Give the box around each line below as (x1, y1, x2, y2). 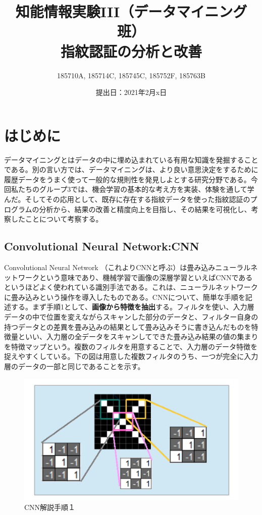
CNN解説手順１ (24, 501, 76, 512)
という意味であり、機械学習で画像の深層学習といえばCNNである (39, 272, 253, 282)
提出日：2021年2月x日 (95, 87, 167, 97)
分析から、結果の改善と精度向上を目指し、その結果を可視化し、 (39, 203, 251, 214)
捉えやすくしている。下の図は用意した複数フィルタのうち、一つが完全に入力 (4, 351, 258, 362)
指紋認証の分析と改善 (60, 40, 202, 61)
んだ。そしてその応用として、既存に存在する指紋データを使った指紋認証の (4, 194, 250, 204)
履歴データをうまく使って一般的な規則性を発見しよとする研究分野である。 (4, 174, 251, 184)
